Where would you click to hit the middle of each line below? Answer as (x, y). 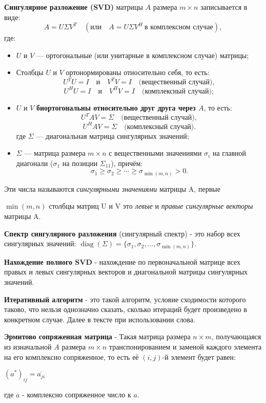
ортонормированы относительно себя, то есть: (138, 72)
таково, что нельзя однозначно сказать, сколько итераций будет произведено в (126, 309)
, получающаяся (236, 336)
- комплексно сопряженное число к (77, 394)
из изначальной (28, 346)
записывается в (224, 7)
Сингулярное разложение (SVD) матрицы (74, 7)
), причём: (127, 163)
